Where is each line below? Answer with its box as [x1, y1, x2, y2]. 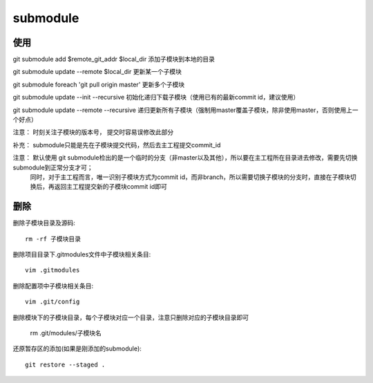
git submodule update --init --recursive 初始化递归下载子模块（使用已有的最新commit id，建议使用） [12, 93, 300, 102]
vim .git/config [25, 298, 80, 306]
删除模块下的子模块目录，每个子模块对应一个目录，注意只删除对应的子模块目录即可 [12, 313, 249, 321]
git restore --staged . [25, 360, 106, 368]
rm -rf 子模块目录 [25, 235, 82, 243]
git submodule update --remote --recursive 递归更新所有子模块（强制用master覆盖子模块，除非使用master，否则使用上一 [12, 106, 358, 114]
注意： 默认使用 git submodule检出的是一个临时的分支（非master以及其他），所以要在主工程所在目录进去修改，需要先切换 [12, 153, 358, 162]
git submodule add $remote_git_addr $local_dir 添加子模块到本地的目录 [12, 55, 216, 64]
